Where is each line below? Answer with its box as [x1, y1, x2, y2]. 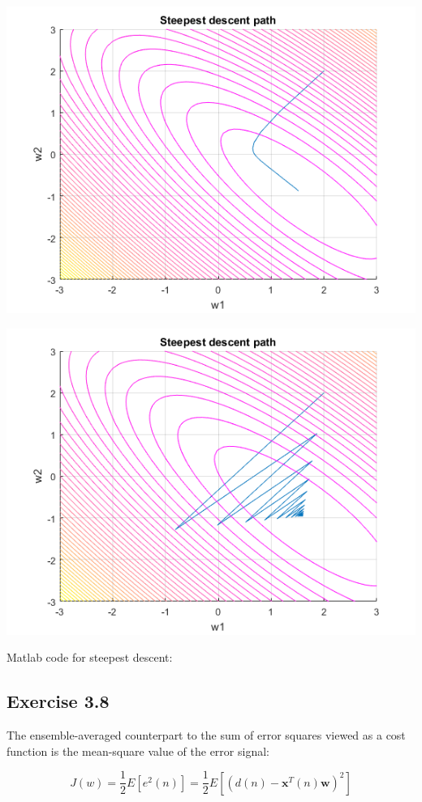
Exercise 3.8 [6, 688, 110, 714]
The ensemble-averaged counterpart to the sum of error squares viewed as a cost [6, 726, 406, 743]
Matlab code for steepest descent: [6, 649, 173, 666]
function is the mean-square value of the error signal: [6, 742, 269, 759]
